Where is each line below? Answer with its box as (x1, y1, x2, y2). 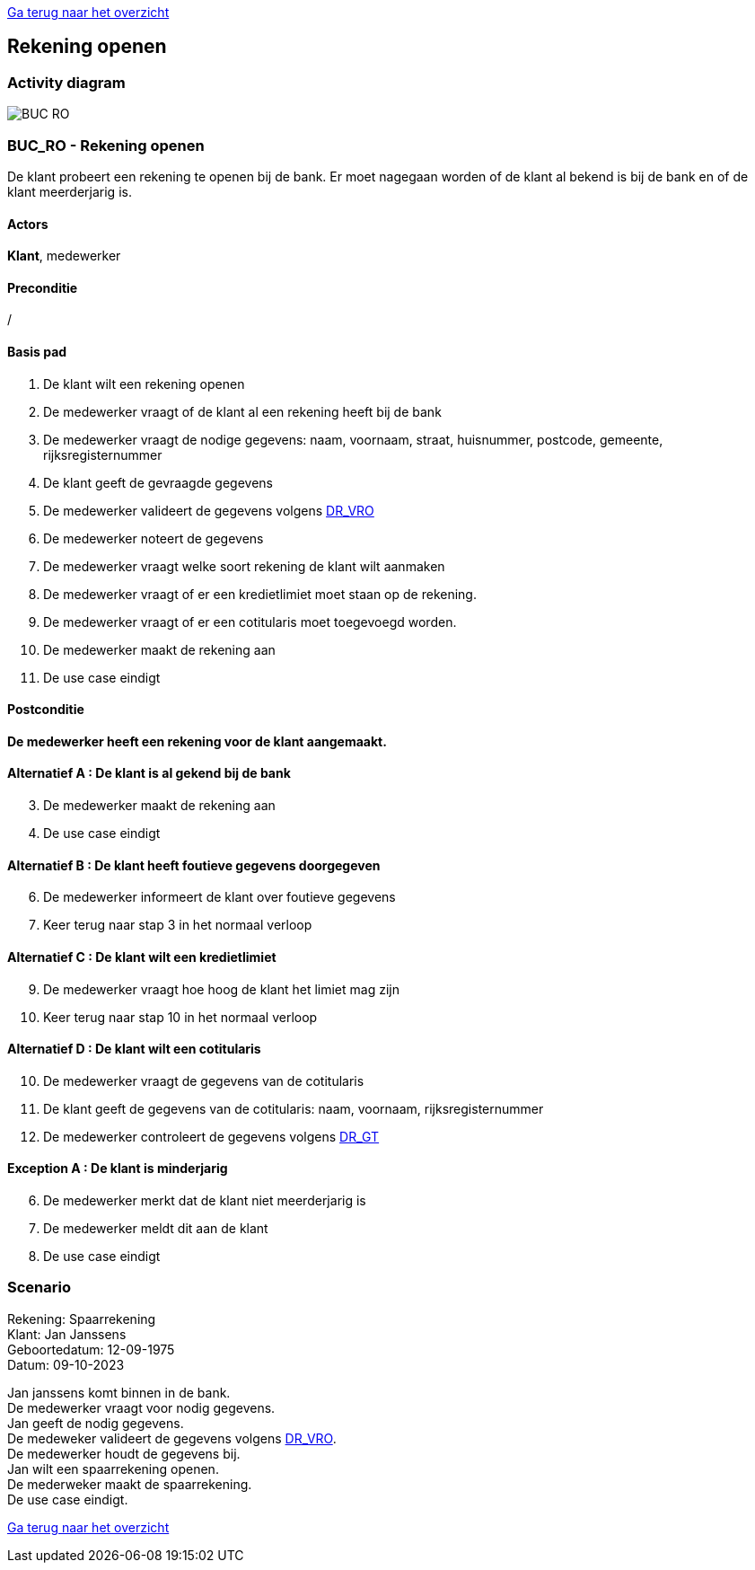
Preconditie (7, 279, 78, 295)
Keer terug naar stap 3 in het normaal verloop (43, 917, 312, 933)
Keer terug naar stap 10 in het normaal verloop (43, 1009, 318, 1025)
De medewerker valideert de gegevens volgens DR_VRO (43, 502, 374, 518)
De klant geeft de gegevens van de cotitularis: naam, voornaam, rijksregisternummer (43, 1100, 544, 1116)
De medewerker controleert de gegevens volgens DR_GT (43, 1128, 380, 1144)
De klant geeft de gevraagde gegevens (43, 474, 273, 490)
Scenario (7, 1278, 71, 1297)
